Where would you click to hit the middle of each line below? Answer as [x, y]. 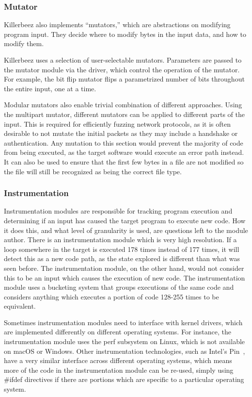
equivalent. [20, 306]
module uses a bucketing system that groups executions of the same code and [119, 287]
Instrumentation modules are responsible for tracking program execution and [118, 211]
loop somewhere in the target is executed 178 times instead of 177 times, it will [122, 249]
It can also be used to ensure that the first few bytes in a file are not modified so [124, 161]
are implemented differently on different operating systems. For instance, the [118, 332]
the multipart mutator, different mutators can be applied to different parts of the [125, 114]
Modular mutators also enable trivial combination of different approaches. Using [123, 105]
